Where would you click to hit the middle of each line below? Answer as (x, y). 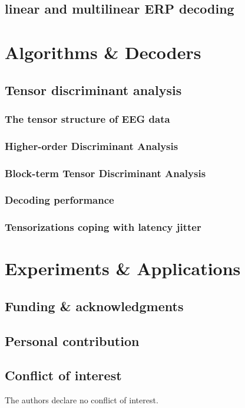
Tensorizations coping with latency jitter (103, 227)
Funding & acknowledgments (94, 306)
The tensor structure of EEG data (87, 118)
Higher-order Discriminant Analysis (92, 146)
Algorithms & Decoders (103, 52)
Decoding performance (59, 200)
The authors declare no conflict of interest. (82, 400)
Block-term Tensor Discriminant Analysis (105, 173)
